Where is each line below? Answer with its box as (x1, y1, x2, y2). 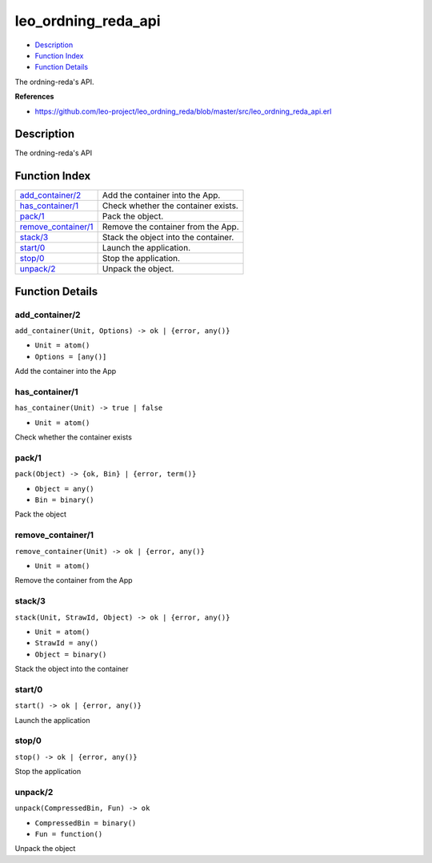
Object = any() (34, 484, 95, 493)
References (14, 92, 54, 102)
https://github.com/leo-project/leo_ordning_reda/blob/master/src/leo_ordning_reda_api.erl (34, 106, 332, 116)
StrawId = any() (34, 639, 99, 648)
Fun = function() (34, 829, 103, 839)
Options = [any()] (34, 352, 107, 361)
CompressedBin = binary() (34, 818, 137, 828)
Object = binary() (34, 649, 107, 659)
